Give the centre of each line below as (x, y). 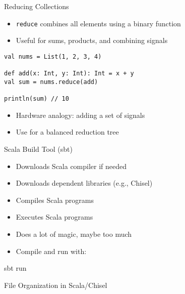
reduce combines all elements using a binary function (98, 23)
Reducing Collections (37, 6)
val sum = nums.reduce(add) (51, 82)
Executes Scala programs (54, 217)
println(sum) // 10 (37, 99)
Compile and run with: (51, 251)
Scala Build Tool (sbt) (39, 149)
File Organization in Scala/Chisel (56, 285)
